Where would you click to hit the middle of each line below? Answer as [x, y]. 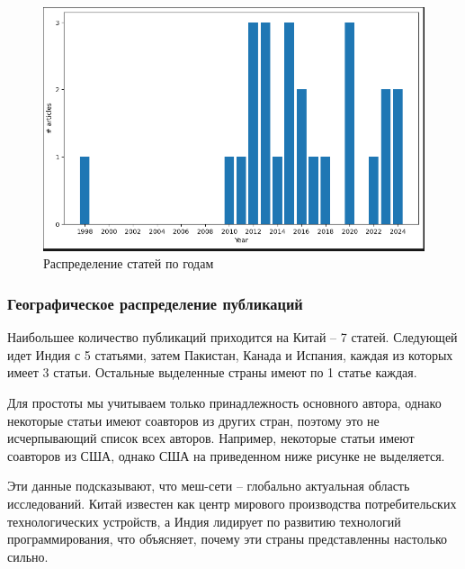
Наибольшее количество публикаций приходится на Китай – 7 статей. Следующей [232, 337]
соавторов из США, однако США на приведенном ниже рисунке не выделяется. [226, 455]
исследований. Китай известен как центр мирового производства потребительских [232, 503]
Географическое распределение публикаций [155, 303]
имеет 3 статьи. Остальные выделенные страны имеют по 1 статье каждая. [212, 372]
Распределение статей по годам [129, 263]
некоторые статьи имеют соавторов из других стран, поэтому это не [193, 420]
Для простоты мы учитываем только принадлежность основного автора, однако [224, 402]
